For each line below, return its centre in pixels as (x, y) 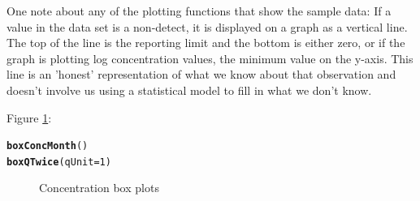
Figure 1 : (29, 117)
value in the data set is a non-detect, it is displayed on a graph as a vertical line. (207, 26)
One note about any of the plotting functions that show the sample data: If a (199, 11)
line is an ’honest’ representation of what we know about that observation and (201, 74)
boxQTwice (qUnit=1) (59, 162)
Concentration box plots (99, 188)
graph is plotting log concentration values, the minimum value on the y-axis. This (210, 58)
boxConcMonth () (48, 146)
